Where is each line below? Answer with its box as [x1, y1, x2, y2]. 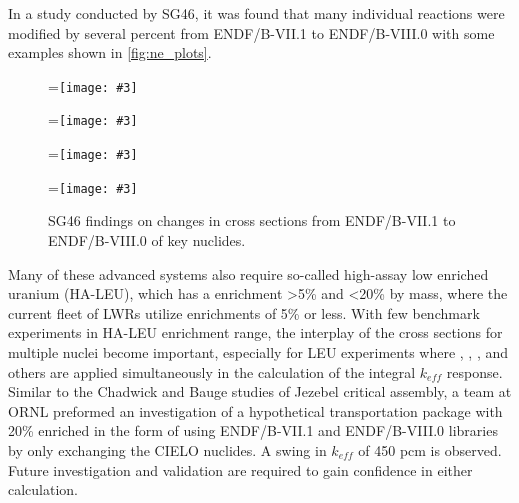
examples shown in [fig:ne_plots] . [8, 42, 212, 63]
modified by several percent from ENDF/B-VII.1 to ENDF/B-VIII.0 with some [8, 22, 495, 43]
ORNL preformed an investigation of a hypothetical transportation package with [8, 400, 503, 421]
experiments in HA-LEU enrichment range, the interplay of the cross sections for [8, 322, 503, 343]
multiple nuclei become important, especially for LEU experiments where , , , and [8, 341, 509, 362]
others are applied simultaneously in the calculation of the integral [8, 361, 416, 382]
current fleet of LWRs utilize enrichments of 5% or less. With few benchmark [8, 302, 480, 323]
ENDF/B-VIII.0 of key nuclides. [48, 230, 246, 250]
